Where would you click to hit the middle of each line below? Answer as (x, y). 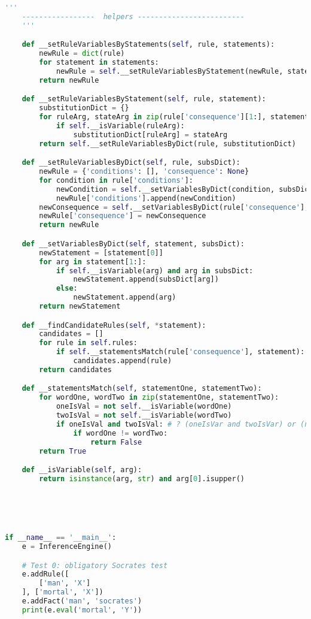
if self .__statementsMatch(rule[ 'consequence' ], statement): (180, 352)
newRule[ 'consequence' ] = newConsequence (123, 216)
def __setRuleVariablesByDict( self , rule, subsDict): (131, 163)
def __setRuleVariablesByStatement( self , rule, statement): (144, 99)
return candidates (75, 369)
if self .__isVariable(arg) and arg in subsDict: (155, 271)
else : (67, 289)
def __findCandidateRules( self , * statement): (114, 325)
